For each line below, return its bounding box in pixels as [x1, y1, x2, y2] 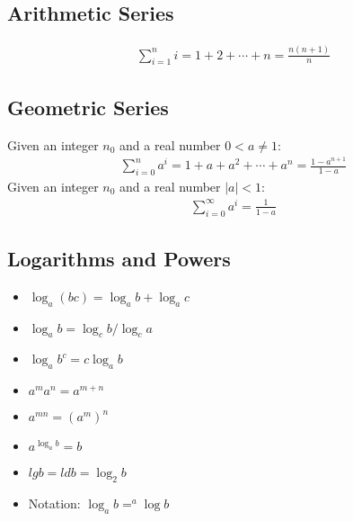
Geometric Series [7, 93, 169, 121]
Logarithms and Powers [7, 244, 231, 272]
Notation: [28, 493, 81, 512]
